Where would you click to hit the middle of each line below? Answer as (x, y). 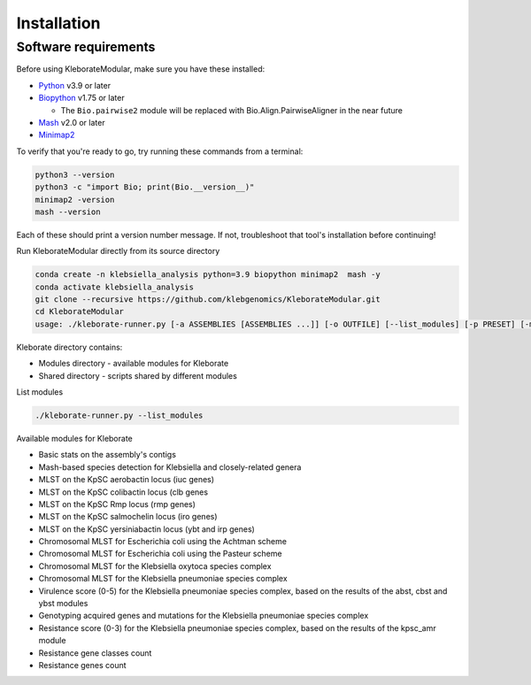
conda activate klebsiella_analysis (115, 287)
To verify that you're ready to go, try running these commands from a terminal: (160, 151)
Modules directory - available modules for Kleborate (134, 364)
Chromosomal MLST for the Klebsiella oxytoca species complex (155, 566)
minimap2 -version (75, 200)
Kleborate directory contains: (69, 347)
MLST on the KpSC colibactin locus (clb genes (123, 492)
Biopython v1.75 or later (81, 98)
